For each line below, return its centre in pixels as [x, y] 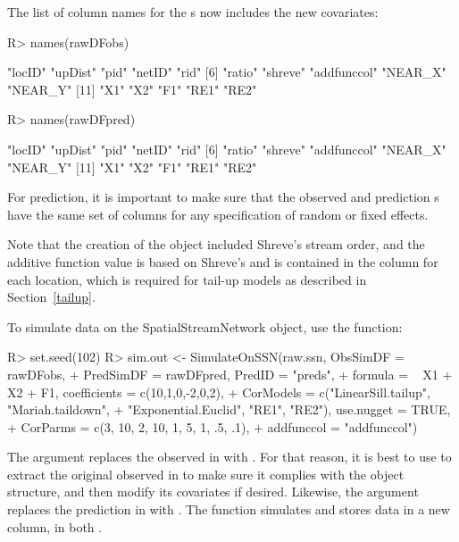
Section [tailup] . [51, 297]
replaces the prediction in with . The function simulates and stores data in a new [229, 509]
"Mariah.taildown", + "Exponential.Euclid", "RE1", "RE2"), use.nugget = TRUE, [229, 409]
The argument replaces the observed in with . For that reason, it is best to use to [229, 457]
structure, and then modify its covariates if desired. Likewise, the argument [213, 492]
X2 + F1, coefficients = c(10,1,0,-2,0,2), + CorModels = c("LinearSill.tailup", [219, 392]
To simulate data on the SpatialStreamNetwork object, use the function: [205, 326]
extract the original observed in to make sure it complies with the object [206, 474]
